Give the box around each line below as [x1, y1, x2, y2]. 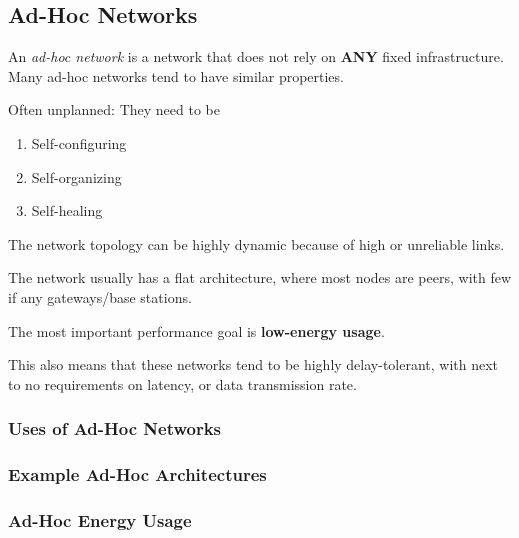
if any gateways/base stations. [8, 286, 192, 307]
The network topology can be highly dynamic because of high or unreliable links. [8, 233, 505, 254]
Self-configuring [31, 132, 127, 153]
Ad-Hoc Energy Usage [8, 507, 192, 532]
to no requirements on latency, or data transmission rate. [8, 373, 357, 394]
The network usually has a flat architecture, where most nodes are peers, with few [8, 267, 512, 288]
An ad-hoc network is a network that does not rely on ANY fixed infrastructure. [8, 46, 504, 67]
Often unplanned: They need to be [8, 99, 220, 120]
